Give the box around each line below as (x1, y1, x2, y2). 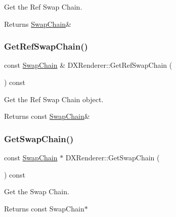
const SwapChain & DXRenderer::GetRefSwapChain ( (4, 60, 172, 70)
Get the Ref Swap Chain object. (4, 94, 104, 104)
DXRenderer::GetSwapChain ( (65, 152, 160, 162)
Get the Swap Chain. (4, 186, 69, 197)
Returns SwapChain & (4, 18, 71, 29)
